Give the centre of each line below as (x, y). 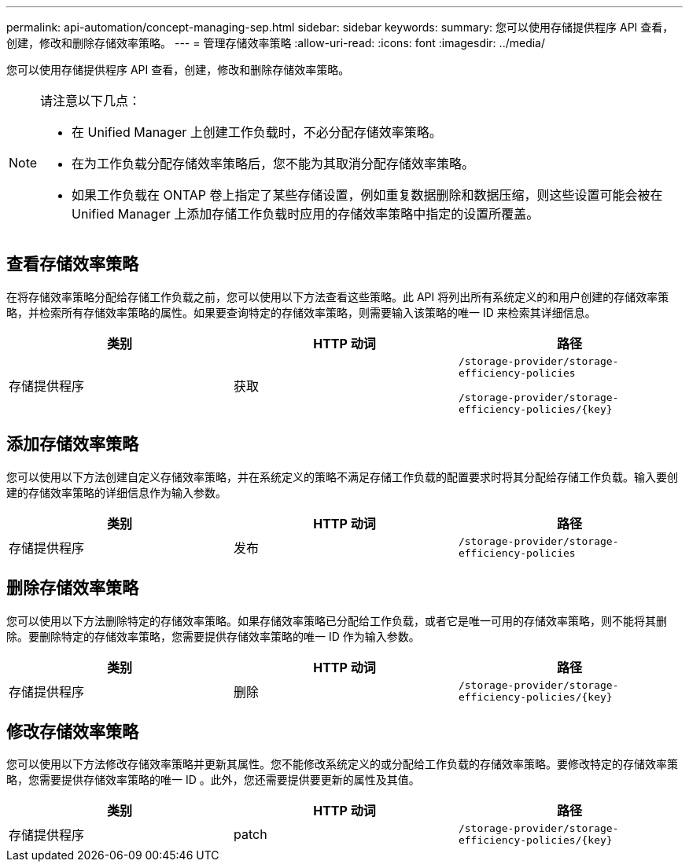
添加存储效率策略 (72, 444)
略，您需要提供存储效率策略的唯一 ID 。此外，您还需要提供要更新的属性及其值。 (213, 780)
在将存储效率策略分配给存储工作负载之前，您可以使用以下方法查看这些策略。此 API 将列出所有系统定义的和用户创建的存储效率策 (338, 296)
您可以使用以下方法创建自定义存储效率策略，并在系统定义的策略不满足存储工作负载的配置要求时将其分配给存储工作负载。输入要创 (342, 476)
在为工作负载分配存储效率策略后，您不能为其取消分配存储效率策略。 (273, 164)
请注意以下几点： (91, 101)
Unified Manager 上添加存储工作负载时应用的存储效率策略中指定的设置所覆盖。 (306, 214)
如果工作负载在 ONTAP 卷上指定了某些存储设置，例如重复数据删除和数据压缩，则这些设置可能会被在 (367, 195)
